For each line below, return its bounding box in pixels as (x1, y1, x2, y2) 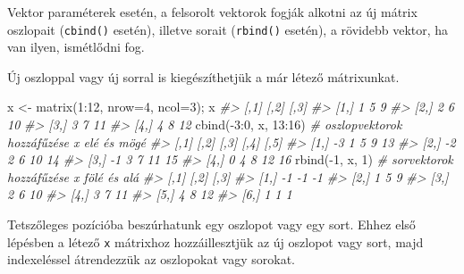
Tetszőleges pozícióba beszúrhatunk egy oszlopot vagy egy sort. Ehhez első (7, 215, 416, 233)
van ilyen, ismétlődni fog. (7, 37, 145, 56)
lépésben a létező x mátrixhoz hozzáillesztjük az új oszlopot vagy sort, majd (7, 232, 424, 251)
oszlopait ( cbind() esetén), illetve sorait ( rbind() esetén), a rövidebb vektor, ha (7, 20, 449, 38)
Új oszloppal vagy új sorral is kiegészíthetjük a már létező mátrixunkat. (7, 67, 400, 86)
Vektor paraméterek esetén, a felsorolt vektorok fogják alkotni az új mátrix (7, 3, 418, 21)
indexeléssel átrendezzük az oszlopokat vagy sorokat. (7, 250, 295, 269)
